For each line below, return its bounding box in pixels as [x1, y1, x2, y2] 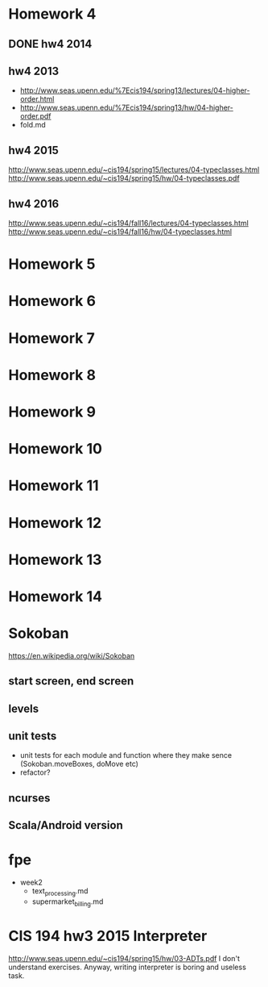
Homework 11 [8, 477, 99, 495]
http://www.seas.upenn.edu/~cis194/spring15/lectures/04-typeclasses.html [8, 165, 260, 174]
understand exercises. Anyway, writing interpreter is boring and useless [8, 962, 247, 972]
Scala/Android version [8, 818, 123, 832]
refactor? [19, 767, 51, 777]
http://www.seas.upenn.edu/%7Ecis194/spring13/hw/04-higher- [19, 102, 233, 113]
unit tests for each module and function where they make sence [19, 751, 232, 760]
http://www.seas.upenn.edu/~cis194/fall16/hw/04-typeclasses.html [8, 227, 232, 236]
